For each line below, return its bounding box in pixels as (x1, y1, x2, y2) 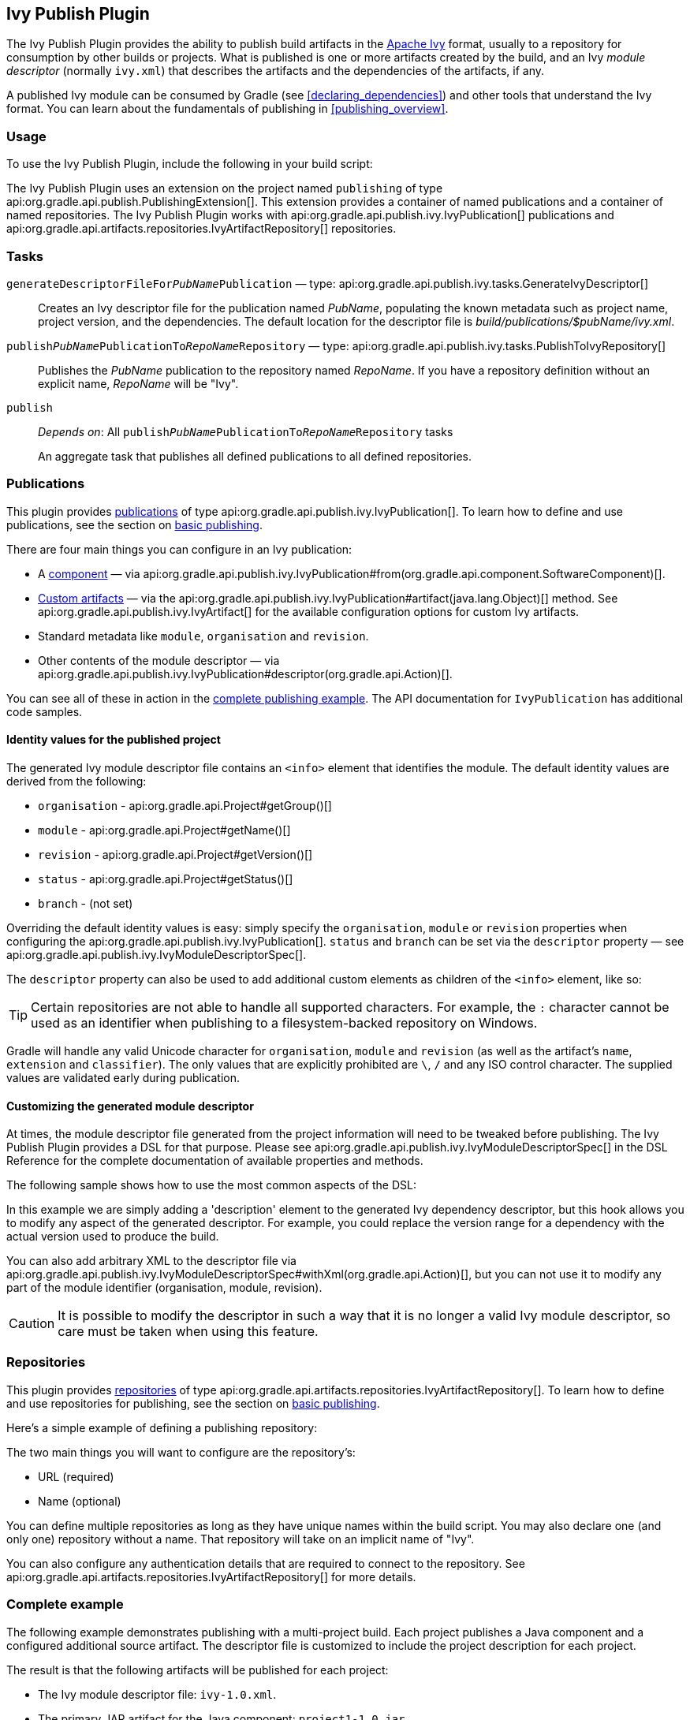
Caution (9, 1315, 55, 1332)
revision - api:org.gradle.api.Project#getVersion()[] (38, 847, 313, 861)
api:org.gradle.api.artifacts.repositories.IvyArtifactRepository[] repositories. (6, 222, 397, 236)
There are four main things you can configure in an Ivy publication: (6, 542, 352, 556)
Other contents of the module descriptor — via (38, 653, 280, 667)
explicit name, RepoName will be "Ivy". (38, 376, 239, 390)
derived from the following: (6, 774, 147, 788)
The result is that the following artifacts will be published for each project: (6, 1662, 389, 1677)
